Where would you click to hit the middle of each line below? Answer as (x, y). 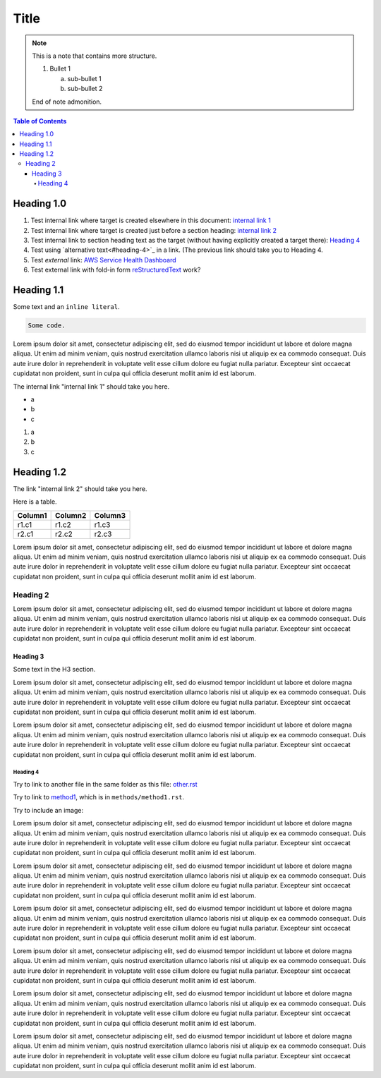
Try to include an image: (48, 810)
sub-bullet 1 (84, 78)
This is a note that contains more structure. (95, 56)
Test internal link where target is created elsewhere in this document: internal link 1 (151, 220)
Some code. (47, 325)
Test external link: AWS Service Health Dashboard (103, 260)
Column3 (110, 515)
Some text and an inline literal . (66, 307)
